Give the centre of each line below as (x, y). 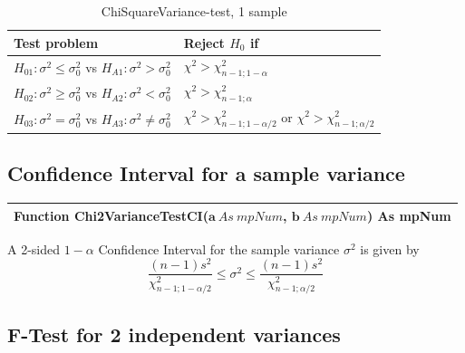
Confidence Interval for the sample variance (219, 248)
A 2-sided (34, 248)
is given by (390, 248)
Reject (204, 42)
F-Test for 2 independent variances (174, 334)
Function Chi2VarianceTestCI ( (111, 215)
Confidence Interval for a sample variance (206, 173)
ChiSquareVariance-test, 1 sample (194, 11)
